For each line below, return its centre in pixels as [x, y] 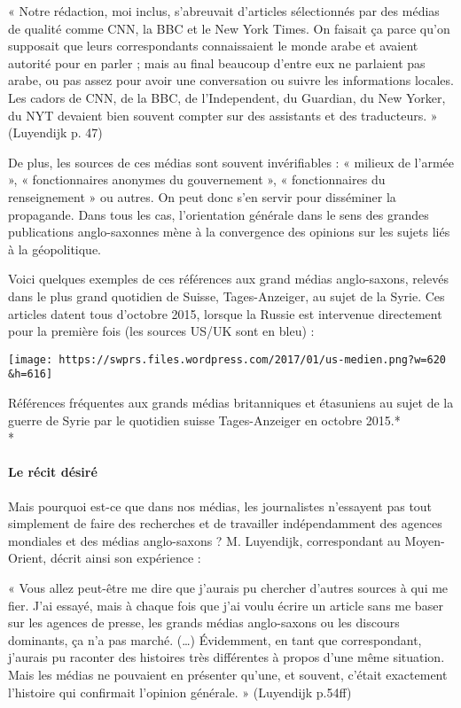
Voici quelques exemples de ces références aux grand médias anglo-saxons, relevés [228, 279]
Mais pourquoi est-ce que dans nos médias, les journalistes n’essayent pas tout [220, 506]
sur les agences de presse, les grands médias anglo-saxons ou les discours [204, 622]
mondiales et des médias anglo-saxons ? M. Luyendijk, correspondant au [204, 540]
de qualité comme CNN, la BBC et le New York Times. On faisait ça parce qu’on [229, 28]
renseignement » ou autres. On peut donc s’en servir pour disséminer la [202, 196]
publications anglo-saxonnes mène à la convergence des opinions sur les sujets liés [229, 232]
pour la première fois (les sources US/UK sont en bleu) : [161, 331]
